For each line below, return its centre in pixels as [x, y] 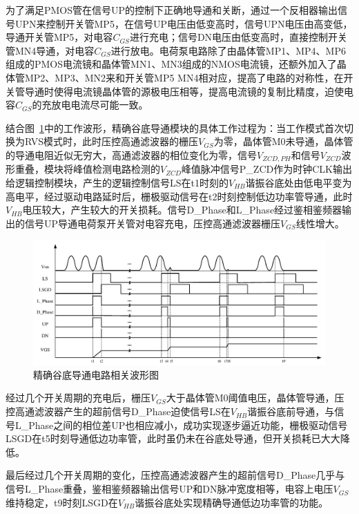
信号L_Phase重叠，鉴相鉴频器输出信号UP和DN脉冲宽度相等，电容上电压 [169, 489]
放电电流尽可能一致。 [100, 105]
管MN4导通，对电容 [50, 50]
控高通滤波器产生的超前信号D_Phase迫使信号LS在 [118, 411]
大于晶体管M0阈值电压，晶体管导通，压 [255, 398]
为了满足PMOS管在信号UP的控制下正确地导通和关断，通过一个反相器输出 [172, 10]
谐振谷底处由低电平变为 [299, 182]
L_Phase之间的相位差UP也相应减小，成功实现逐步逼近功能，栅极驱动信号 [181, 425]
